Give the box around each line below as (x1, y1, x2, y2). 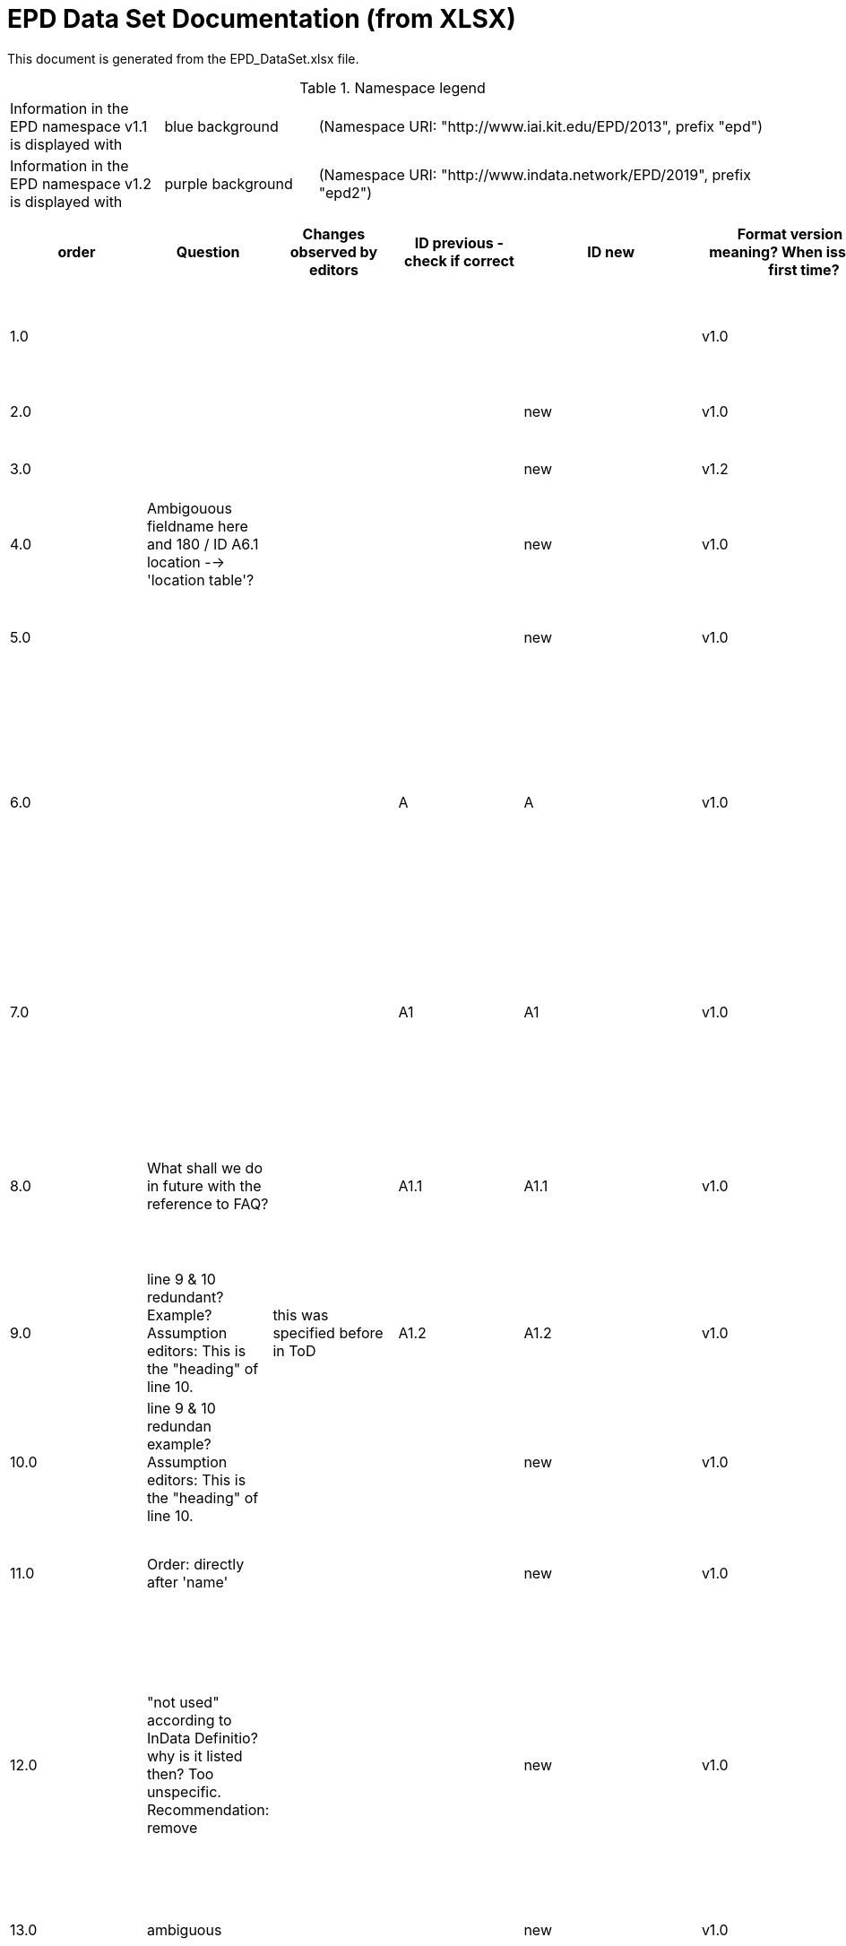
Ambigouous (146, 498, 232, 517)
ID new (587, 242, 634, 261)
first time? (768, 260, 840, 279)
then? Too (146, 1764, 214, 1783)
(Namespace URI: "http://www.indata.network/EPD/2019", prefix (318, 165, 751, 184)
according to (146, 1710, 232, 1729)
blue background (164, 117, 279, 135)
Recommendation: (146, 1800, 270, 1819)
